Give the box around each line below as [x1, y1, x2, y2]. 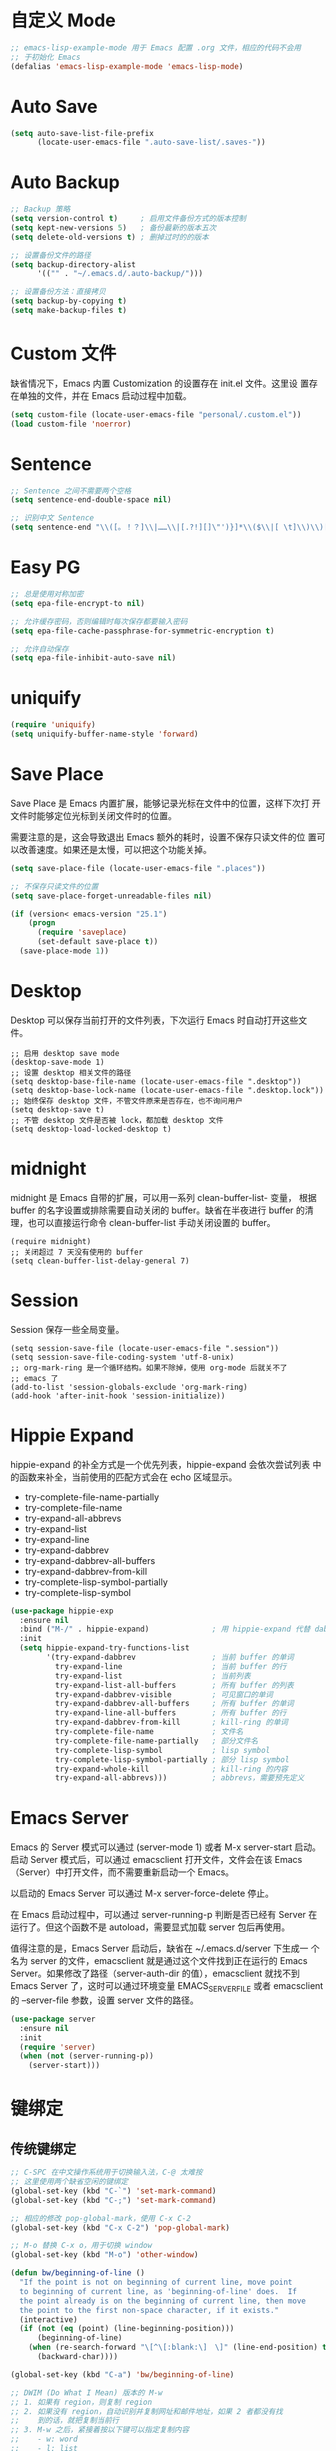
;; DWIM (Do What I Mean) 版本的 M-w [10, 2387, 163, 2398]
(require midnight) [10, 1236, 92, 1246]
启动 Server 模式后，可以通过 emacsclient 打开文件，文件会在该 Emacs [10, 1854, 303, 1866]
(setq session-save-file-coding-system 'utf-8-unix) [10, 1352, 235, 1362]
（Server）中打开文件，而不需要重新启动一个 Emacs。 [10, 1866, 235, 1878]
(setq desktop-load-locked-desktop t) [10, 1124, 172, 1134]
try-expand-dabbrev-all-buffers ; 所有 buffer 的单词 [54, 1699, 295, 1709]
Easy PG [10, 556, 81, 579]
